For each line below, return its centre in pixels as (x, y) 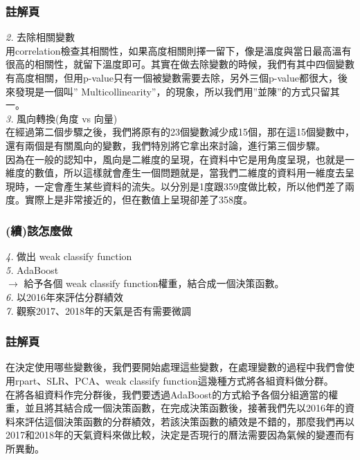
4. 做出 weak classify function (69, 256)
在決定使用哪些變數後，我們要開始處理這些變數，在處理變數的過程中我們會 (175, 367)
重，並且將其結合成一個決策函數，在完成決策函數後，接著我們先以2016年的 (175, 408)
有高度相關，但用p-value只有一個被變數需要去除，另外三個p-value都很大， (172, 77)
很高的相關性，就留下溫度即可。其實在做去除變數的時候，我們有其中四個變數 (180, 64)
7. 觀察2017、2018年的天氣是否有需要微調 (99, 310)
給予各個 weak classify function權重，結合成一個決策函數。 (154, 283)
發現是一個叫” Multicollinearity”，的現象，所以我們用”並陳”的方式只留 (172, 91)
